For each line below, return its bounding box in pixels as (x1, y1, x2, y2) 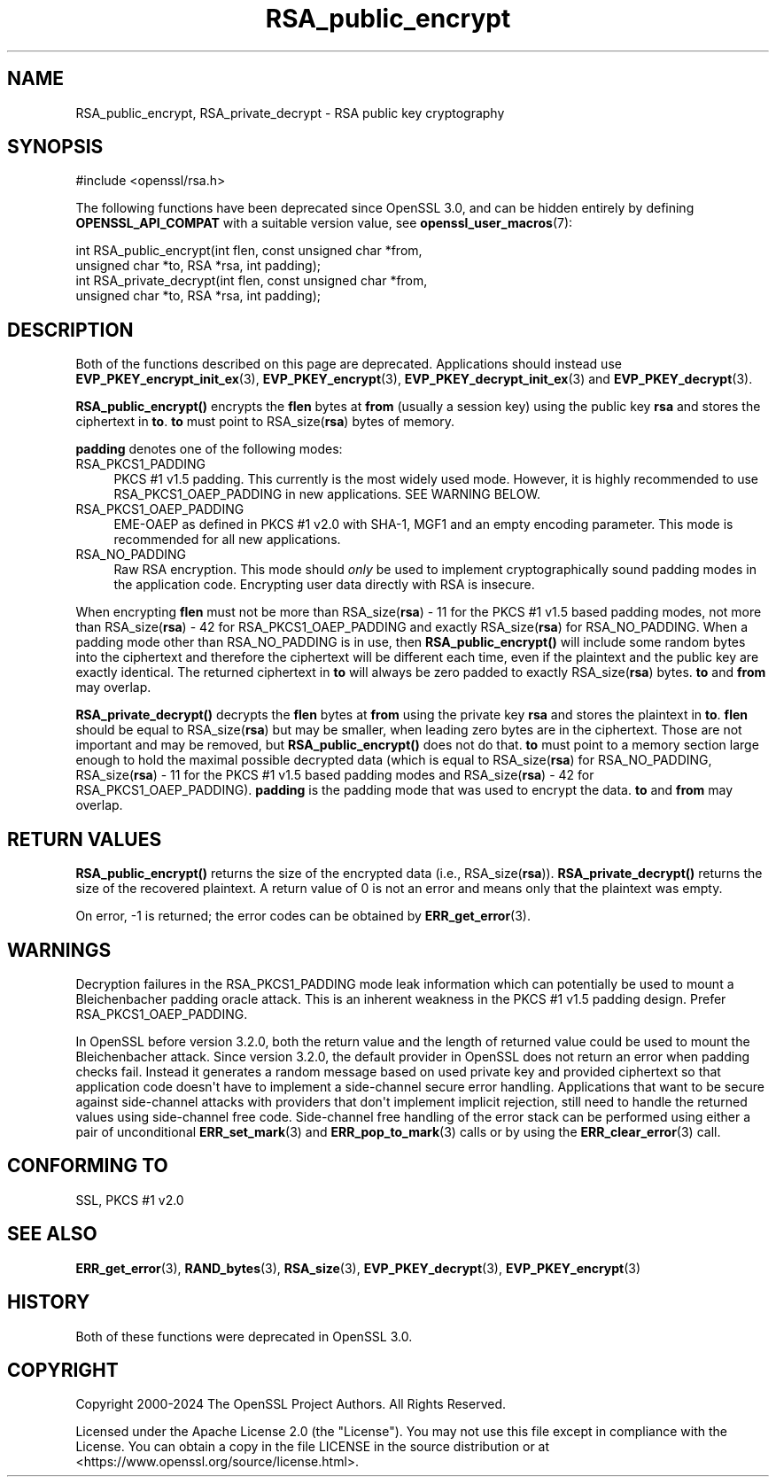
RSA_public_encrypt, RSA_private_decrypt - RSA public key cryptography (75, 105, 505, 120)
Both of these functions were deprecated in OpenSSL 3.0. (75, 1328, 413, 1344)
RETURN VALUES (7, 827, 162, 851)
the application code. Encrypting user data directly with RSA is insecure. (113, 577, 535, 593)
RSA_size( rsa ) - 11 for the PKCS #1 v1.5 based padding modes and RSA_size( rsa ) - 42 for (75, 767, 594, 783)
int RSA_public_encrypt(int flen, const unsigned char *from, (75, 243, 423, 259)
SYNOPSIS (7, 136, 104, 159)
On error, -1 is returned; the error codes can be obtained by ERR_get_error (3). (75, 908, 531, 924)
